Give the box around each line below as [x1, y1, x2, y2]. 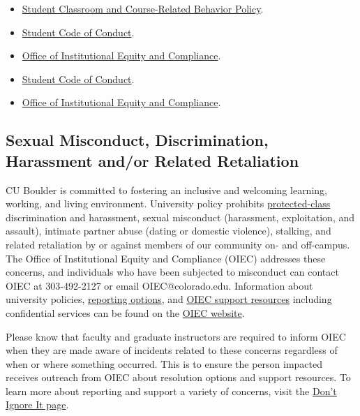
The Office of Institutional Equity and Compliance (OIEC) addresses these [6, 251, 326, 265]
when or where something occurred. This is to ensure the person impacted [6, 356, 323, 371]
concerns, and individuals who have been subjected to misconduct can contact [6, 265, 339, 279]
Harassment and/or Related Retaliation [6, 149, 299, 171]
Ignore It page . [6, 397, 69, 412]
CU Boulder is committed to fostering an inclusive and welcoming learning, [6, 182, 327, 197]
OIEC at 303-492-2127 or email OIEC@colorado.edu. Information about [6, 278, 313, 292]
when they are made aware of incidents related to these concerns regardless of [6, 343, 338, 357]
